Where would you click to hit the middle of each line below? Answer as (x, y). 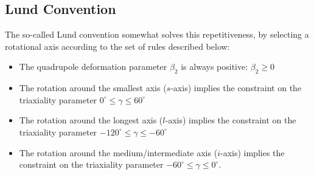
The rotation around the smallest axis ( (93, 88)
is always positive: (215, 67)
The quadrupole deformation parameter (93, 67)
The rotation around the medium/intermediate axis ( (118, 152)
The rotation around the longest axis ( (91, 120)
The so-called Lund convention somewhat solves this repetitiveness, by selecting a (157, 34)
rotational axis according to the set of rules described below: (117, 46)
